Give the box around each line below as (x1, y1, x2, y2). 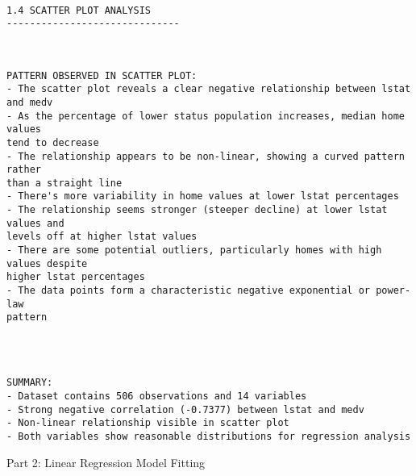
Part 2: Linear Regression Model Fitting (6, 453, 206, 470)
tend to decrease (6, 136, 99, 148)
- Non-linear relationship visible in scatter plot (6, 417, 289, 429)
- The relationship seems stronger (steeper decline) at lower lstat (6, 204, 388, 216)
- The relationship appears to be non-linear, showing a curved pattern (6, 150, 405, 162)
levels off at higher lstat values (6, 231, 198, 243)
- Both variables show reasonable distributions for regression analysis (6, 430, 411, 442)
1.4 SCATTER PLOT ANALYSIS (6, 4, 151, 16)
